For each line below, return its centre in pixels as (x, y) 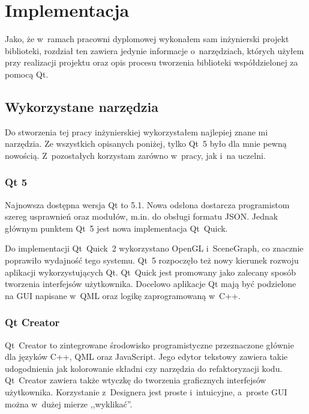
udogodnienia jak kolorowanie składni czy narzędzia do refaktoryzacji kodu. (144, 368)
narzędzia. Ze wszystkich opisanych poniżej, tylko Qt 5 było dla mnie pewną (146, 144)
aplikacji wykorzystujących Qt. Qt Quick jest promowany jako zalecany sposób (150, 272)
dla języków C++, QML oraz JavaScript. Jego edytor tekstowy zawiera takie (146, 357)
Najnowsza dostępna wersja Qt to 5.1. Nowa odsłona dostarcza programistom (147, 204)
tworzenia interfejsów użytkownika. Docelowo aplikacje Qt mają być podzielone (151, 284)
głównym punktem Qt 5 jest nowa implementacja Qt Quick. (116, 228)
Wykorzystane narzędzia (82, 106)
